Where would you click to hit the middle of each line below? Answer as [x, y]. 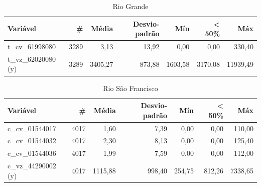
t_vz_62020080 [32, 59]
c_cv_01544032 [32, 141]
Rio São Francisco [130, 88]
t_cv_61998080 [32, 46]
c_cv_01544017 [32, 128]
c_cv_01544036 [32, 153]
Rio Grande [130, 6]
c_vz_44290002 [32, 166]
